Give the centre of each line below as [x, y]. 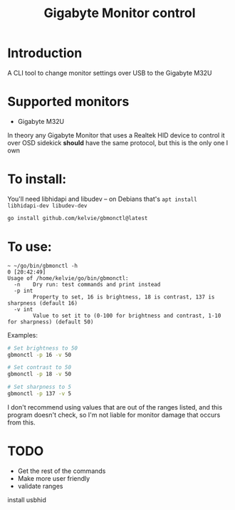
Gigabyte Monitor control [120, 13]
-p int [23, 291]
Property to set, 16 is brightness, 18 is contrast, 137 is [124, 297]
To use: [30, 246]
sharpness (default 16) [43, 303]
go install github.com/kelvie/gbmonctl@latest [78, 218]
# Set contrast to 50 [40, 368]
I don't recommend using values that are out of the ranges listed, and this [115, 407]
